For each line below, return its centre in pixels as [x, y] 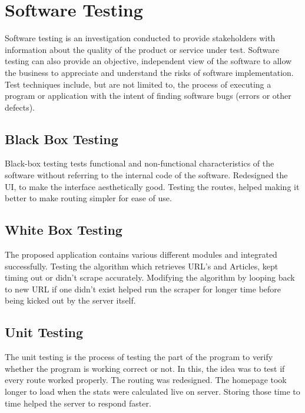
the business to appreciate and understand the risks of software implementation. [149, 72]
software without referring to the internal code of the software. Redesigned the [146, 175]
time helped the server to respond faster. [78, 403]
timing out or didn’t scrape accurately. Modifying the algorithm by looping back [150, 277]
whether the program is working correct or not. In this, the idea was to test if [145, 368]
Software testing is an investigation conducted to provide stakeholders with [140, 38]
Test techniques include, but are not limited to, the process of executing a [138, 84]
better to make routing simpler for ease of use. [88, 198]
